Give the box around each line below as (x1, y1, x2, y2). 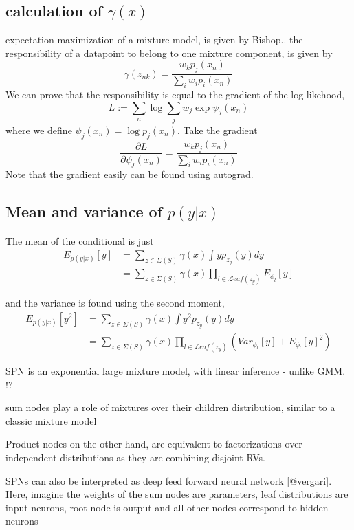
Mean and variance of (5, 201, 163, 222)
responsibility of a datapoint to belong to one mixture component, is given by (5, 45, 333, 60)
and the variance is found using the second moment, (5, 296, 225, 310)
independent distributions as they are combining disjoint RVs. (5, 450, 265, 464)
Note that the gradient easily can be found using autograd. (5, 167, 254, 181)
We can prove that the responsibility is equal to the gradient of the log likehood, (5, 87, 345, 102)
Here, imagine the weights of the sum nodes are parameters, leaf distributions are (5, 487, 349, 501)
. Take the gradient (177, 122, 258, 137)
